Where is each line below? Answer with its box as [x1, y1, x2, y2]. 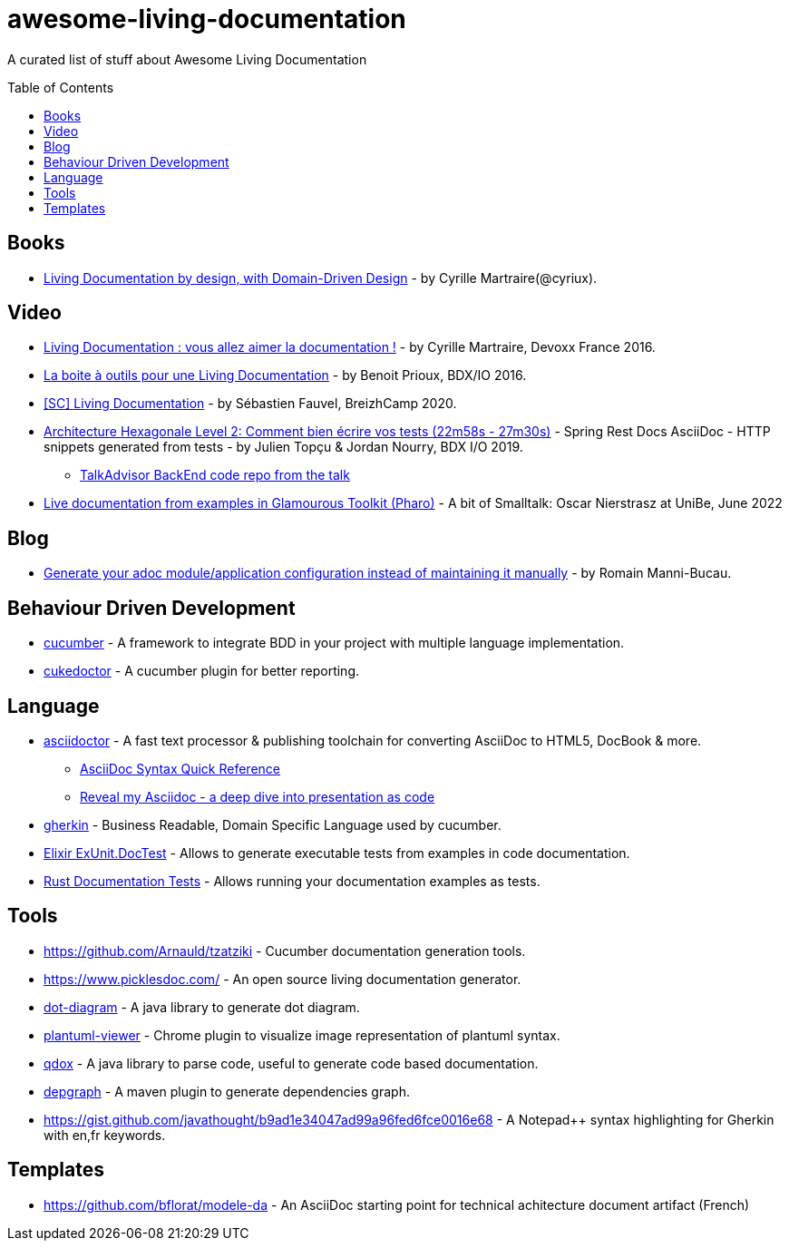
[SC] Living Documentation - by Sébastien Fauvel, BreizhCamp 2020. [44, 395, 457, 412]
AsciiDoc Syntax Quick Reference [80, 760, 280, 776]
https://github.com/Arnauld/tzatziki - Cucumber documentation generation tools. [44, 942, 526, 959]
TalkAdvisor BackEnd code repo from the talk [80, 467, 350, 483]
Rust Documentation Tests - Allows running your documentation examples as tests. [44, 873, 541, 889]
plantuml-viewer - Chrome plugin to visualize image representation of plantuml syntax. [44, 1027, 560, 1043]
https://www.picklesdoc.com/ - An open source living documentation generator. [44, 970, 521, 987]
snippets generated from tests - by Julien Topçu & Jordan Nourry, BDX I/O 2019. [44, 439, 523, 455]
